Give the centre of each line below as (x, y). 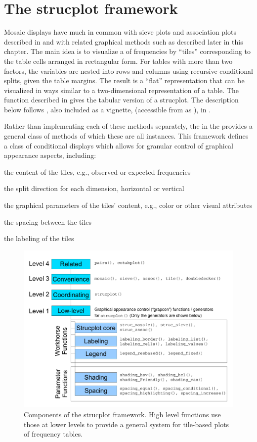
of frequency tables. (53, 434)
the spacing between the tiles (48, 221)
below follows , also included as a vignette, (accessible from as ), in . (107, 109)
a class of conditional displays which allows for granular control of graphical (119, 145)
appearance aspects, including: (50, 155)
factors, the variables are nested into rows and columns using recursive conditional (128, 71)
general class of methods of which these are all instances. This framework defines (126, 136)
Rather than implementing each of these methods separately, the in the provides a (128, 126)
